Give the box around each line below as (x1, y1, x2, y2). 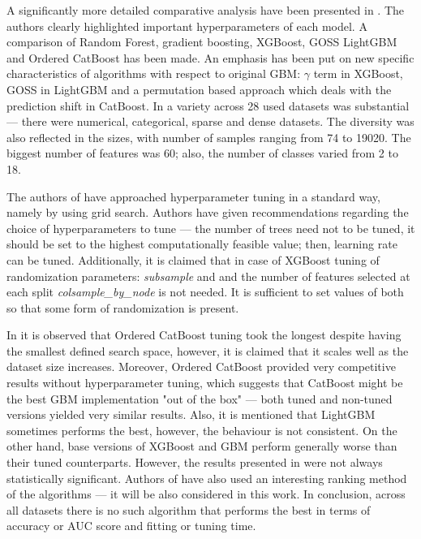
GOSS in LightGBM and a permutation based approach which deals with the (6, 80, 392, 97)
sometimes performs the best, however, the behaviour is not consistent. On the (6, 421, 397, 438)
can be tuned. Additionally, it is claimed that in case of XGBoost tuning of (6, 251, 380, 268)
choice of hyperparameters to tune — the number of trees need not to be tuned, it (6, 219, 415, 236)
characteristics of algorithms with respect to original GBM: (6, 65, 301, 82)
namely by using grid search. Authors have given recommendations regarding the (6, 204, 409, 221)
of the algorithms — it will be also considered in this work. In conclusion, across (6, 485, 406, 502)
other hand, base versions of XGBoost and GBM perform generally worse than (6, 438, 397, 455)
